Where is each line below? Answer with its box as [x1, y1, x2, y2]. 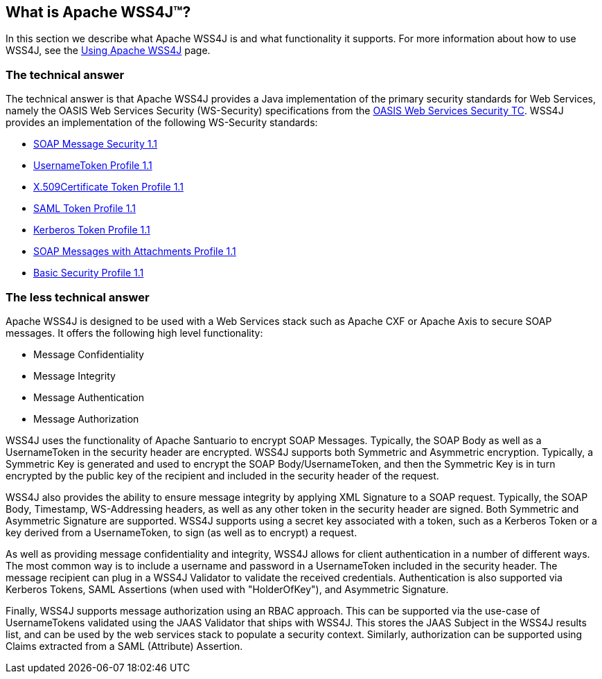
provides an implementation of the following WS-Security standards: [6, 116, 318, 129]
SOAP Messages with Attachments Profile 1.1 [33, 245, 236, 258]
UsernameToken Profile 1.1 [33, 159, 152, 172]
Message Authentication [33, 391, 144, 403]
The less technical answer [6, 290, 150, 304]
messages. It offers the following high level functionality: [6, 326, 263, 339]
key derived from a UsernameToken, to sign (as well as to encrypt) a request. [6, 526, 357, 538]
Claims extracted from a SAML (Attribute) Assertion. [6, 640, 243, 652]
